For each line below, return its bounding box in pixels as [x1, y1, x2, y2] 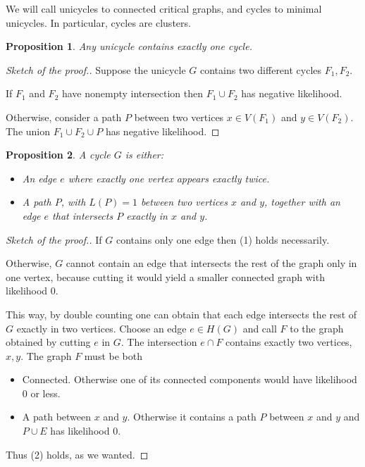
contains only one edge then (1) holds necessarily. [116, 232, 330, 247]
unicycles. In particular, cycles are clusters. [6, 15, 191, 30]
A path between [22, 409, 92, 424]
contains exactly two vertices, [225, 335, 352, 349]
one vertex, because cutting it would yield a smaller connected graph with [6, 269, 325, 284]
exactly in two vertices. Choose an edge [16, 320, 187, 335]
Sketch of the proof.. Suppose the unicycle [6, 62, 186, 77]
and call [242, 320, 277, 335]
